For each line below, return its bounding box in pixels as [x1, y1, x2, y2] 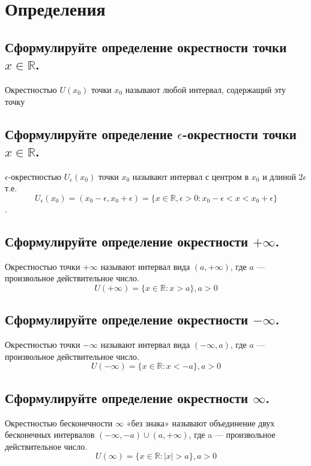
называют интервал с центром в [132, 170, 249, 182]
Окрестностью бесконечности [5, 416, 113, 429]
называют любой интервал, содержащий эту [125, 83, 286, 95]
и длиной [262, 170, 296, 182]
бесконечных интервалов [5, 428, 95, 441]
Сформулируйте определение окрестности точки [5, 37, 287, 56]
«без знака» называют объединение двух [126, 416, 275, 429]
